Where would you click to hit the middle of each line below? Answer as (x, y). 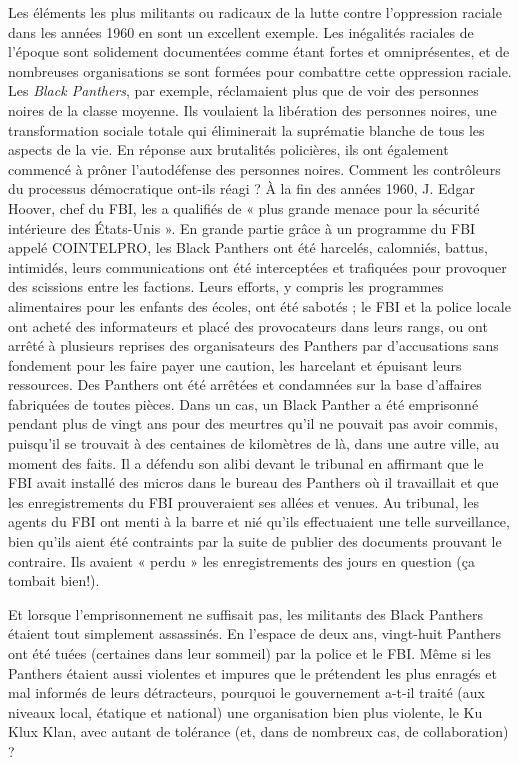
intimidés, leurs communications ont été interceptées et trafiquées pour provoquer (257, 266)
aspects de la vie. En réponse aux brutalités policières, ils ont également (228, 149)
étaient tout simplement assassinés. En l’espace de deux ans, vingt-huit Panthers (255, 633)
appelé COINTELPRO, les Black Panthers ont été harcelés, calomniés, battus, (248, 247)
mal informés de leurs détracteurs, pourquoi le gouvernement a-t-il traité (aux (246, 692)
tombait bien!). (54, 580)
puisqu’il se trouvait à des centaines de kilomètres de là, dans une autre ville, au (253, 443)
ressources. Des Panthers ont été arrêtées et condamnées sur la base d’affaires (245, 384)
